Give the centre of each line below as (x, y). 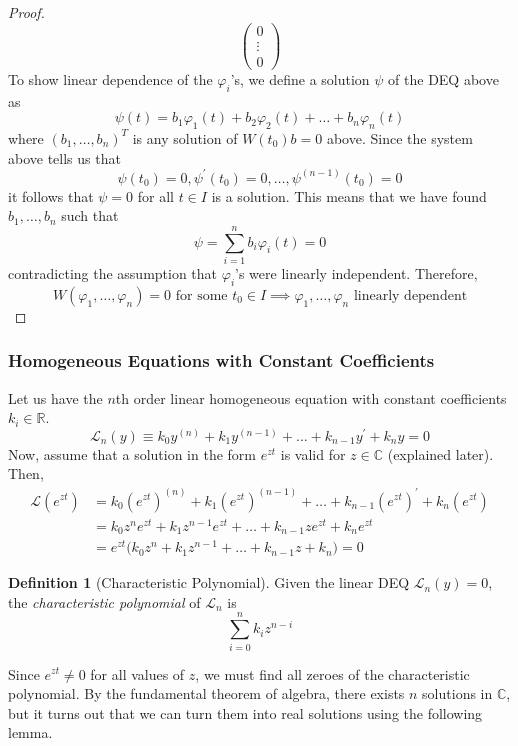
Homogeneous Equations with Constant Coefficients (221, 360)
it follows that (51, 195)
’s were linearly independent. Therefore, (356, 272)
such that (90, 215)
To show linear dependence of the (110, 78)
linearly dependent (410, 295)
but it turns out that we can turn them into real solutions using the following (245, 712)
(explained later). (440, 453)
